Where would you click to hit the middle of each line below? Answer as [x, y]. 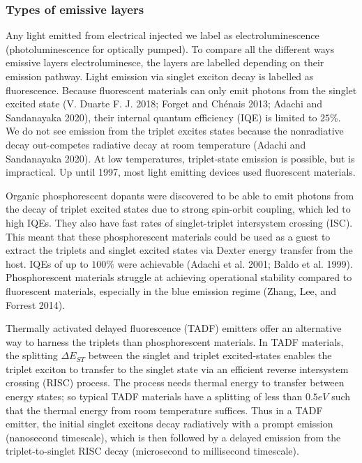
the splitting [32, 355]
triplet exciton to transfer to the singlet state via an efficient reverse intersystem [177, 369]
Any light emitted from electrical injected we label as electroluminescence [163, 35]
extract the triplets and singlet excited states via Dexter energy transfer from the [179, 250]
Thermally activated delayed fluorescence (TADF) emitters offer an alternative [174, 328]
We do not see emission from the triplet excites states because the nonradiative [175, 131]
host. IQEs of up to [47, 263]
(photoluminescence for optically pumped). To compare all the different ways [170, 48]
